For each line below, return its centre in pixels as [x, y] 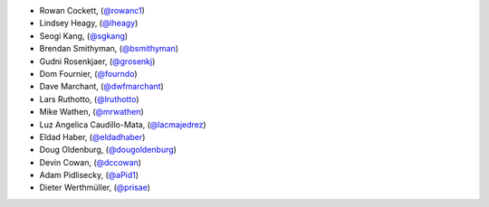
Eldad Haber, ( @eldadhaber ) [92, 136]
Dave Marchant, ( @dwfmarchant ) [102, 87]
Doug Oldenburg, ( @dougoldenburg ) [108, 150]
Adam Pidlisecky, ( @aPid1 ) [89, 175]
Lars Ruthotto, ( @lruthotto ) [89, 99]
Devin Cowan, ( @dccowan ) [91, 162]
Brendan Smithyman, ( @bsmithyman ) [109, 49]
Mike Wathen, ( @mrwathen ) [91, 112]
